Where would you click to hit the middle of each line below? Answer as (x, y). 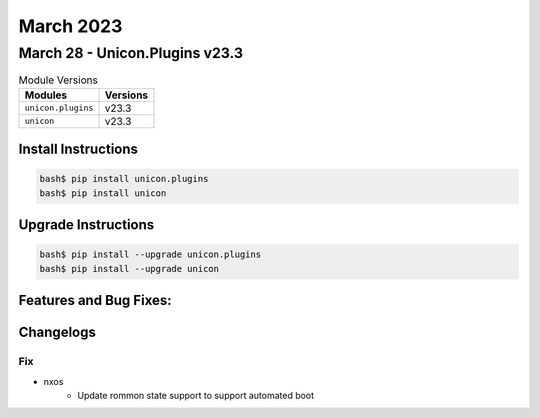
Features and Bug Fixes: (95, 300)
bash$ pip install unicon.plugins (124, 179)
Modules (46, 95)
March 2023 (70, 26)
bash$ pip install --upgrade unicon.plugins (150, 254)
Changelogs (57, 332)
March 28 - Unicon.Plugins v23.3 (131, 53)
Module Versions (58, 80)
